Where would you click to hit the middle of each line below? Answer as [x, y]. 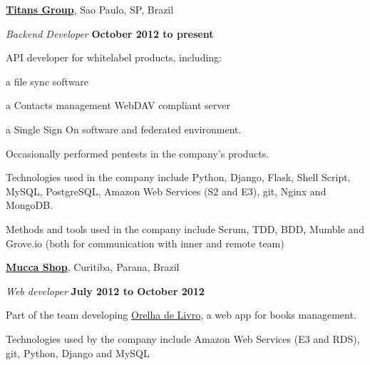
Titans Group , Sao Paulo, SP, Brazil [90, 9]
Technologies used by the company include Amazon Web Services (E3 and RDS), [183, 338]
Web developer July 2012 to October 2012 [105, 291]
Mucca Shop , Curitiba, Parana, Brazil [93, 267]
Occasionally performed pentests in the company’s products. [138, 153]
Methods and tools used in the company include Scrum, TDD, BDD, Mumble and [185, 228]
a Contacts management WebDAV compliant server [118, 105]
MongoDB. [30, 205]
